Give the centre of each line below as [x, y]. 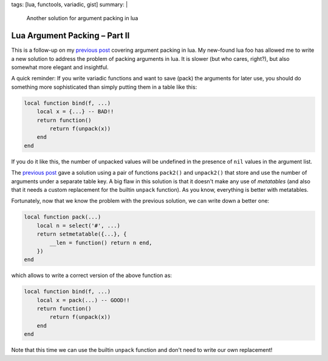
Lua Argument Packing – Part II [70, 36]
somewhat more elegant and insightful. [60, 68]
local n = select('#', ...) [79, 226]
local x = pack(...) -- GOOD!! [83, 300]
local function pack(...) [63, 217]
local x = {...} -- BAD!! [75, 112]
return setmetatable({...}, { [82, 234]
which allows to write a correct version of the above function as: [92, 275]
